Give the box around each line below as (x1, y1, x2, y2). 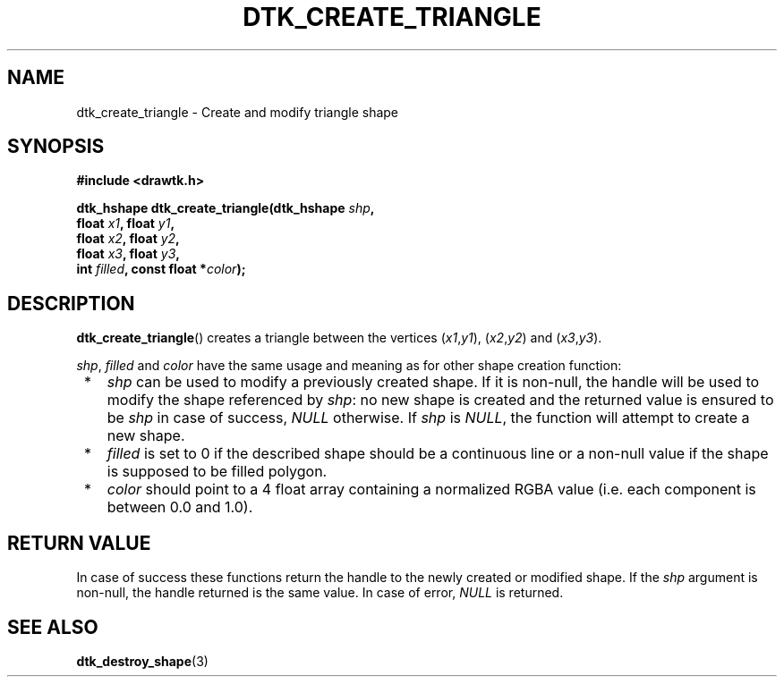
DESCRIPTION (7, 291, 135, 315)
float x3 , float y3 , (76, 246, 181, 262)
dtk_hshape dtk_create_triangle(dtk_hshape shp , (76, 200, 375, 216)
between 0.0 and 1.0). (107, 498, 253, 517)
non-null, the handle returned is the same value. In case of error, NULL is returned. (76, 585, 564, 601)
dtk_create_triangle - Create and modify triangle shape (76, 104, 399, 120)
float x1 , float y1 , (76, 215, 175, 232)
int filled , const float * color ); (76, 261, 246, 277)
